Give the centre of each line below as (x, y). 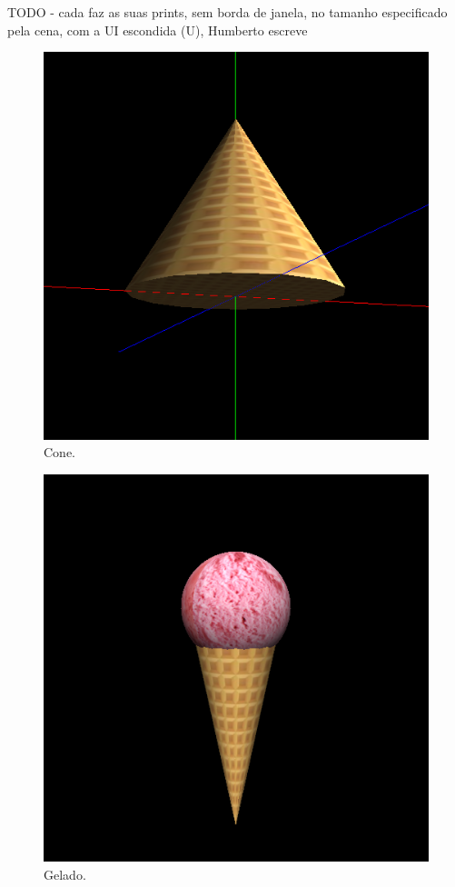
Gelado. (65, 874)
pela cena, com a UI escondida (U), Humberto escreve (158, 30)
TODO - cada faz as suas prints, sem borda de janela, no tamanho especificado (227, 12)
